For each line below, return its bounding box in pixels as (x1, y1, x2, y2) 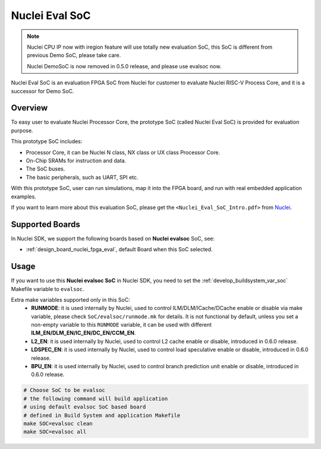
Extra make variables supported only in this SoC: (11, 296, 130, 303)
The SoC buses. (26, 165, 65, 172)
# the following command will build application (23, 395, 168, 402)
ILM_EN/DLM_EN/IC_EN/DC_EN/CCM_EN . (31, 330, 136, 337)
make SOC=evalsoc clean (23, 420, 93, 427)
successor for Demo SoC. (11, 87, 74, 94)
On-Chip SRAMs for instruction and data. (26, 157, 127, 164)
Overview (11, 103, 48, 113)
